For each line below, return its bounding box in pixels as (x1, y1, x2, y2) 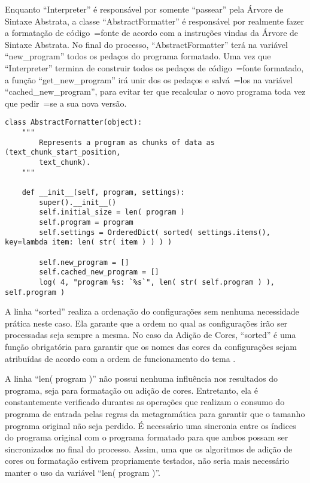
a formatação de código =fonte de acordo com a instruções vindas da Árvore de (5, 26, 299, 39)
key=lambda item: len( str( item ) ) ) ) (5, 238, 172, 247)
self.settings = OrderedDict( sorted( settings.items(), (39, 228, 271, 237)
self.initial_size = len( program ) (39, 208, 185, 217)
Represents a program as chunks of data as (39, 138, 215, 147)
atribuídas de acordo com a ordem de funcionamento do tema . (5, 352, 236, 364)
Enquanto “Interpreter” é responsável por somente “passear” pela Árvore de (5, 3, 284, 15)
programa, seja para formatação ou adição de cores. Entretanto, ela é (5, 384, 258, 396)
